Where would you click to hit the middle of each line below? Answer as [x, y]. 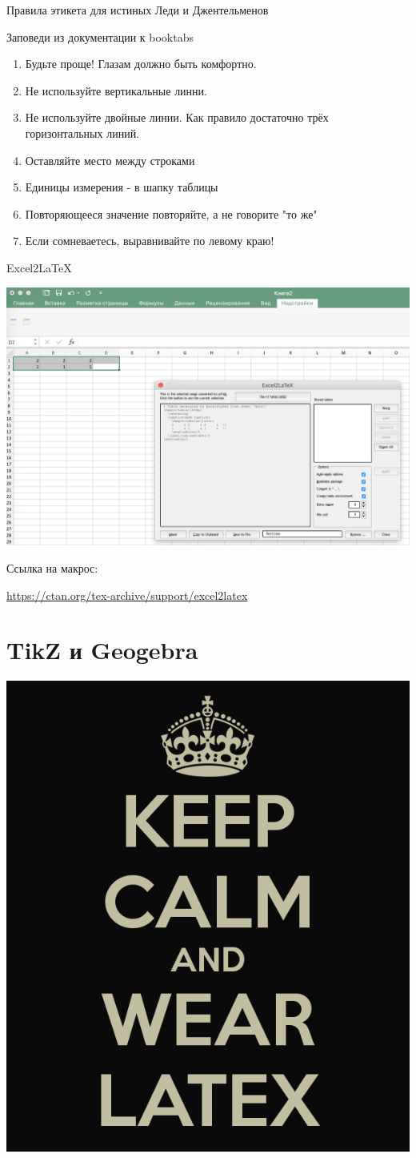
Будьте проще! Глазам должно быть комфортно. [141, 64]
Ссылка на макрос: [52, 568]
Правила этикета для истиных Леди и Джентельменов [138, 10]
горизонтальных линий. [82, 133]
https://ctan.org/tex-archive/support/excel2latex [127, 595]
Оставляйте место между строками [110, 160]
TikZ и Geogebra [102, 650]
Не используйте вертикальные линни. [116, 90]
